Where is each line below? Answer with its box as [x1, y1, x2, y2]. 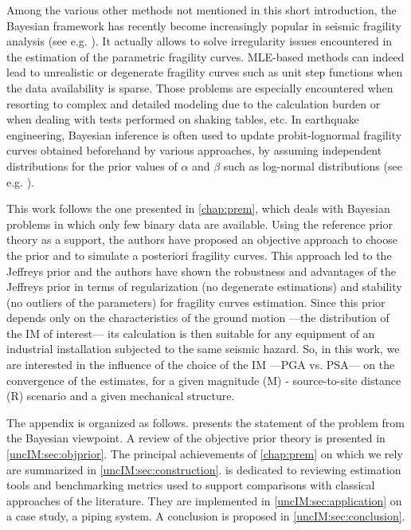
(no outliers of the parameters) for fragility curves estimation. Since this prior [6, 293, 386, 310]
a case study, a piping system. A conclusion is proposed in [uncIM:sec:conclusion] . [6, 508, 405, 524]
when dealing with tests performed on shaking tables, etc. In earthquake [6, 111, 359, 128]
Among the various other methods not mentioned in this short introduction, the [6, 2, 397, 18]
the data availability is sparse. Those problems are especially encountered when [6, 79, 393, 96]
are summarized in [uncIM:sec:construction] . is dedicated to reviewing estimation [6, 461, 401, 477]
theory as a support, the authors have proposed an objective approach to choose [6, 231, 397, 248]
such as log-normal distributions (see [223, 157, 402, 174]
